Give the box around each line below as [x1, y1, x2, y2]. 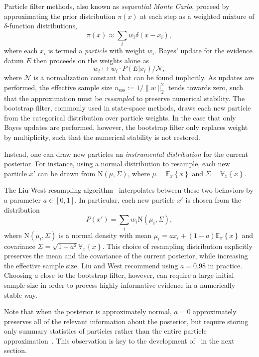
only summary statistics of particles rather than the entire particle [4, 326, 207, 336]
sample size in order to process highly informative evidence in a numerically [4, 279, 236, 290]
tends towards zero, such [168, 82, 243, 92]
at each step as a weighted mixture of [140, 10, 255, 21]
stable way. [4, 289, 37, 300]
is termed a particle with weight [48, 45, 145, 56]
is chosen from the [185, 195, 241, 205]
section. [4, 345, 27, 356]
